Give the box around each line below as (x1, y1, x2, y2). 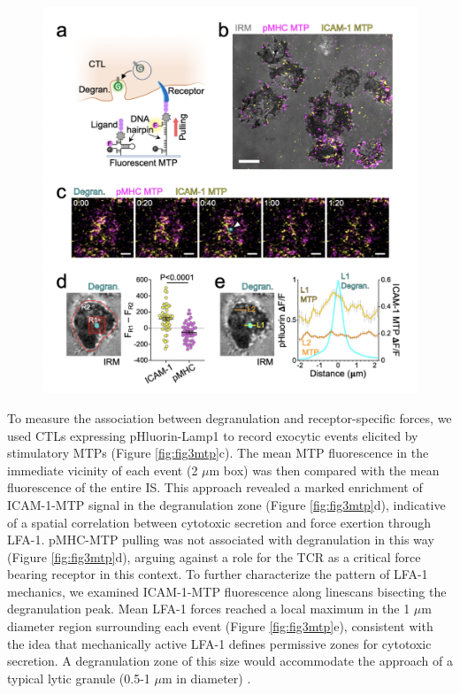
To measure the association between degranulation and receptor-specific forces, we (7, 408, 452, 427)
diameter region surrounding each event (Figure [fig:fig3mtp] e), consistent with (7, 617, 433, 636)
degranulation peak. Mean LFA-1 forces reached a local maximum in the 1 (7, 599, 410, 618)
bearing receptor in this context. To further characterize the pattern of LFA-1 (7, 565, 428, 583)
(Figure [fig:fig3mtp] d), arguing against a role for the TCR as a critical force (7, 547, 421, 566)
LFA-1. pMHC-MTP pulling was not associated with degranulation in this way (7, 530, 434, 549)
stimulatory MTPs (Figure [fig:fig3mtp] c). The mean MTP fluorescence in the (7, 443, 429, 462)
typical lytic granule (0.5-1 (7, 668, 150, 687)
